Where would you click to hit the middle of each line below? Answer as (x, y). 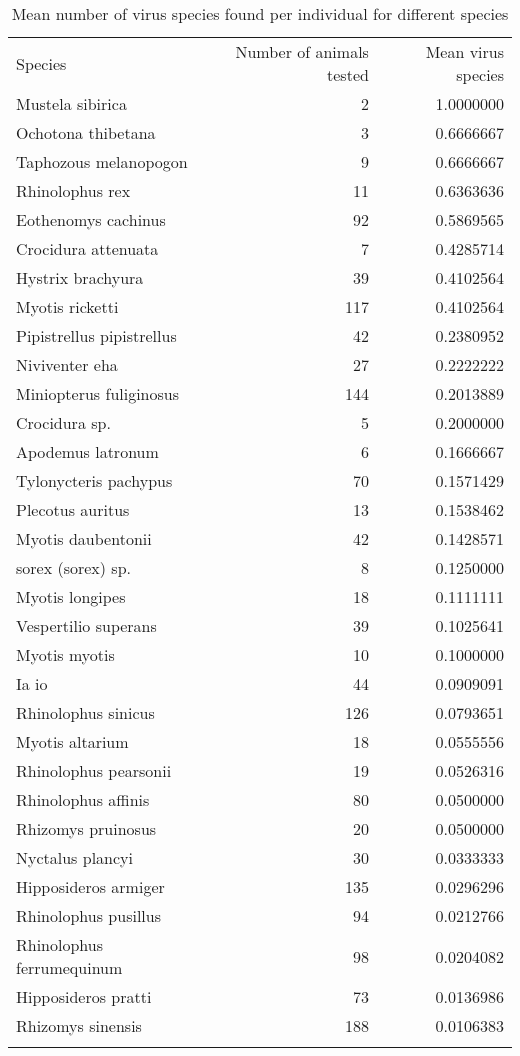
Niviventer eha (67, 364)
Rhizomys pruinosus (86, 828)
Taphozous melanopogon (102, 161)
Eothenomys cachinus (91, 219)
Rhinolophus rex (73, 190)
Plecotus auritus (73, 509)
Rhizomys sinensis (79, 1025)
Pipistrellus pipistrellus (96, 335)
